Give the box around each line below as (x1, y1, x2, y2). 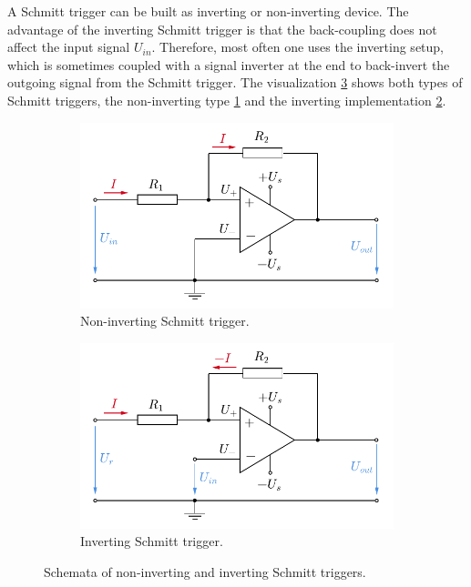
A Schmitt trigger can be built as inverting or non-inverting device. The (7, 2, 409, 20)
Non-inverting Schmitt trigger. (80, 311, 250, 330)
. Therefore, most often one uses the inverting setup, (151, 37, 445, 56)
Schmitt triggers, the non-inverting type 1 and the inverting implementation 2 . (7, 90, 446, 109)
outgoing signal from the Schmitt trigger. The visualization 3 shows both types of (7, 73, 463, 92)
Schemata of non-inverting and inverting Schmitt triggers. (44, 562, 366, 582)
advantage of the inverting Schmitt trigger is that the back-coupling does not (7, 19, 437, 38)
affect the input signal (7, 37, 130, 56)
